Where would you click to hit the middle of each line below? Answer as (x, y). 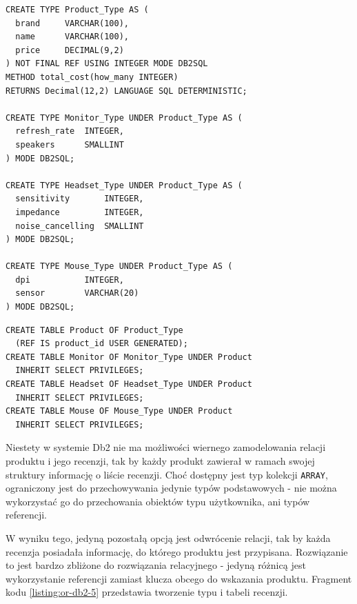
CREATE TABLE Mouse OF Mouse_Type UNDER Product (119, 411)
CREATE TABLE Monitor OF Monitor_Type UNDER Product (129, 357)
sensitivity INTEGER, (80, 199)
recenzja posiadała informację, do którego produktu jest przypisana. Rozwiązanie (177, 551)
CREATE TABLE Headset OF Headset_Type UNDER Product (129, 384)
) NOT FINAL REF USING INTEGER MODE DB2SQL (107, 64)
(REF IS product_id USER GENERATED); (102, 344)
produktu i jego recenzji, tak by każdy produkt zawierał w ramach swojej (160, 461)
